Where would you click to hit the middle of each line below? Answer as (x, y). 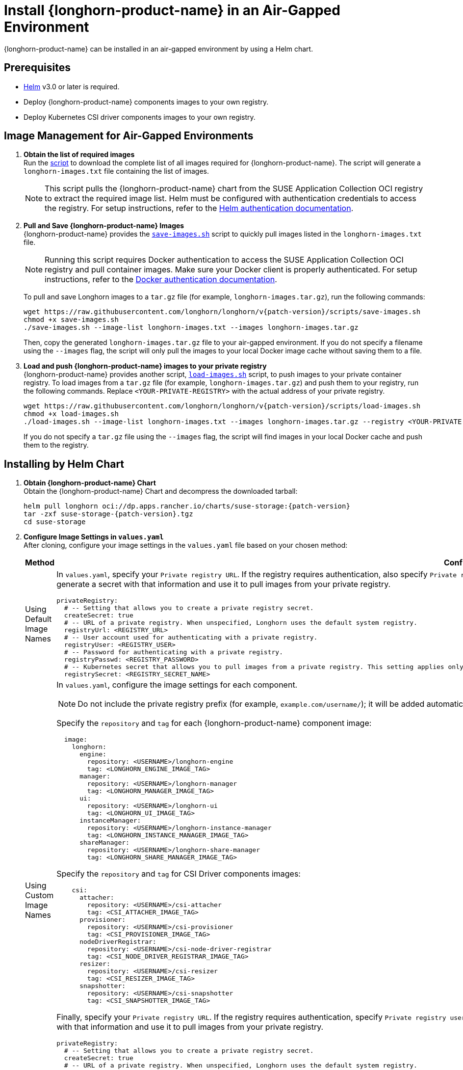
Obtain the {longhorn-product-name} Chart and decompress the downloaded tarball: (161, 491)
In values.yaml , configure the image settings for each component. (177, 685)
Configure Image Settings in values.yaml (94, 537)
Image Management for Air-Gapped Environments (129, 136)
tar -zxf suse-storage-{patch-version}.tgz (108, 514)
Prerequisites (37, 68)
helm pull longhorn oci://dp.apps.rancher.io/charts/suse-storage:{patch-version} (187, 506)
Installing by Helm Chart (64, 464)
